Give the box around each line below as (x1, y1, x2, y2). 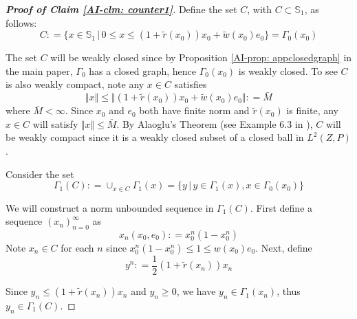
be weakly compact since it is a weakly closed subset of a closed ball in (6, 130, 304, 144)
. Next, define (255, 241, 312, 254)
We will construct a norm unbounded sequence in (6, 200, 214, 214)
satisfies (174, 77, 207, 91)
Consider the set (6, 166, 74, 181)
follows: (6, 15, 37, 30)
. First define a (250, 200, 313, 214)
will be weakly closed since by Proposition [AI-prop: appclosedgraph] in (50, 50, 352, 65)
